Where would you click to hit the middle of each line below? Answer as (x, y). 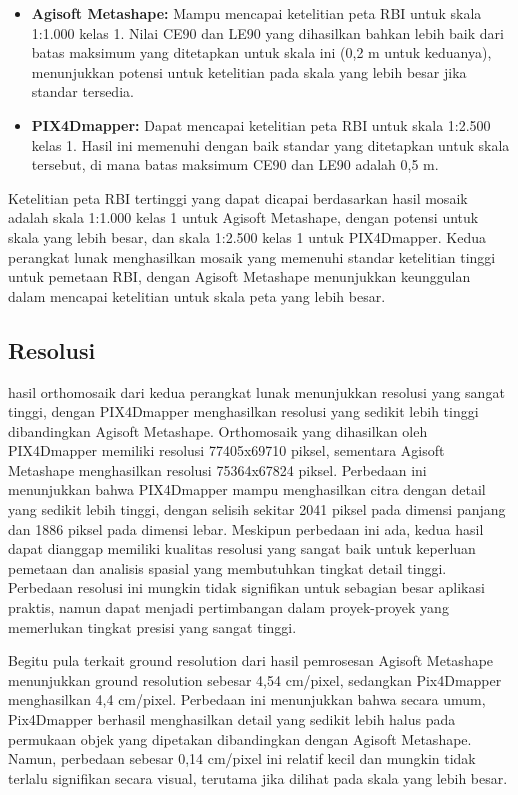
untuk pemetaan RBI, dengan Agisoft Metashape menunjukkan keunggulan (239, 276)
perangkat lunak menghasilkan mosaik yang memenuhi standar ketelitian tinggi (252, 256)
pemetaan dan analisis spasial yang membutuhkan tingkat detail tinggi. (227, 567)
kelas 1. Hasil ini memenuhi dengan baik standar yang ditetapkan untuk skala (270, 144)
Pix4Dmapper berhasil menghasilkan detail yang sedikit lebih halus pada (232, 719)
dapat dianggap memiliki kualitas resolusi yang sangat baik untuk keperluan (242, 548)
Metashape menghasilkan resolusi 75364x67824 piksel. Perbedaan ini (217, 469)
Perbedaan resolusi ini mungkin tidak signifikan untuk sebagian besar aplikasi (246, 587)
